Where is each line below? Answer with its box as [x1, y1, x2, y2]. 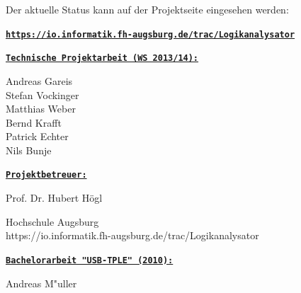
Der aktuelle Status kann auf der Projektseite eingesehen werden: [6, 2, 289, 16]
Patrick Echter [6, 129, 69, 144]
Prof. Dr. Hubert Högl [6, 190, 103, 205]
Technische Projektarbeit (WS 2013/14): [6, 53, 199, 64]
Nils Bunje [6, 142, 52, 157]
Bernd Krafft [6, 115, 62, 130]
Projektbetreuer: [6, 170, 87, 180]
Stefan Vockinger [6, 87, 79, 102]
